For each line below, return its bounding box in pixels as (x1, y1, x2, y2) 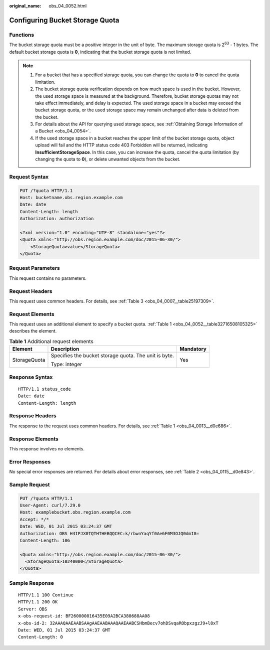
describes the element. (9, 328, 57, 334)
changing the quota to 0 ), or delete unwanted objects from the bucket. (35, 156, 180, 162)
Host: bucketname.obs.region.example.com (19, 195, 123, 200)
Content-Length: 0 (18, 634, 63, 640)
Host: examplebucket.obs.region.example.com (19, 510, 131, 515)
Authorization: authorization (19, 216, 94, 222)
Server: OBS (18, 606, 47, 612)
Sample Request (9, 481, 50, 488)
